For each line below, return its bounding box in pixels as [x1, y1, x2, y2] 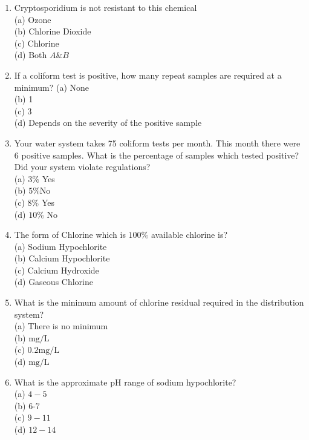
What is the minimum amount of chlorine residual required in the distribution [14, 296, 304, 309]
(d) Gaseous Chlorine [14, 275, 93, 288]
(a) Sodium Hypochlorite [14, 240, 107, 252]
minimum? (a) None [14, 80, 89, 93]
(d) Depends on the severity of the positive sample [14, 116, 202, 129]
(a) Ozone [14, 13, 51, 25]
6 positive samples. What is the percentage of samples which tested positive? [14, 148, 299, 161]
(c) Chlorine [14, 36, 59, 49]
